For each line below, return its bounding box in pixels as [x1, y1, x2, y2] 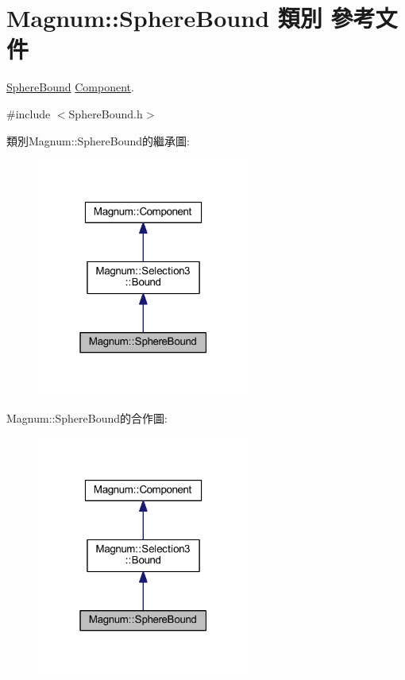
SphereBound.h [68, 105, 143, 122]
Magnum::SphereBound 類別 [6, 2, 322, 34]
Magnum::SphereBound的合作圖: [6, 409, 168, 426]
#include [6, 105, 51, 122]
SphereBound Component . [6, 79, 134, 95]
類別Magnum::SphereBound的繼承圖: [6, 132, 190, 149]
